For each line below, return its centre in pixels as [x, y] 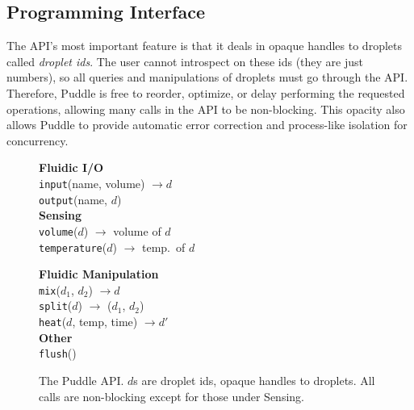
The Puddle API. [82, 380]
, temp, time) [105, 322]
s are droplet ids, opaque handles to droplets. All [254, 380]
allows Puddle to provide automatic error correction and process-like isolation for [207, 125]
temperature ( [73, 247]
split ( [56, 305]
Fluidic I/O [71, 167]
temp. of [163, 247]
